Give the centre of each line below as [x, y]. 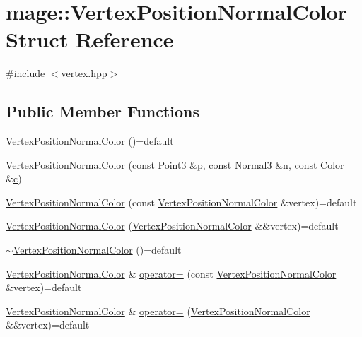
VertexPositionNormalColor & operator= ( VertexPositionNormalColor [158, 311]
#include [25, 73]
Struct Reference [90, 39]
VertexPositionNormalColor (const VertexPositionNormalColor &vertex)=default [181, 202]
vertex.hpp [84, 73]
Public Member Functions [103, 111]
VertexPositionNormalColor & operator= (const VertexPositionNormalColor [171, 273]
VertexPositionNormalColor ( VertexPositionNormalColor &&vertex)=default [172, 226]
